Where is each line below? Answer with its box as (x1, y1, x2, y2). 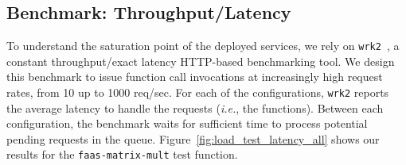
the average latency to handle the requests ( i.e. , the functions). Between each (6, 99, 384, 116)
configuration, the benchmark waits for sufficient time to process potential (6, 115, 368, 132)
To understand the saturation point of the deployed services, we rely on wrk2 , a (6, 37, 400, 54)
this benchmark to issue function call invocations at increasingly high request (6, 68, 383, 85)
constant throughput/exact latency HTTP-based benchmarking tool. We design (6, 52, 395, 69)
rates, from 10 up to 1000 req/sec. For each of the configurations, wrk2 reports (6, 84, 389, 101)
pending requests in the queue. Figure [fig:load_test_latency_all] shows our (6, 130, 380, 147)
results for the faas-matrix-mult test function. (6, 146, 238, 163)
